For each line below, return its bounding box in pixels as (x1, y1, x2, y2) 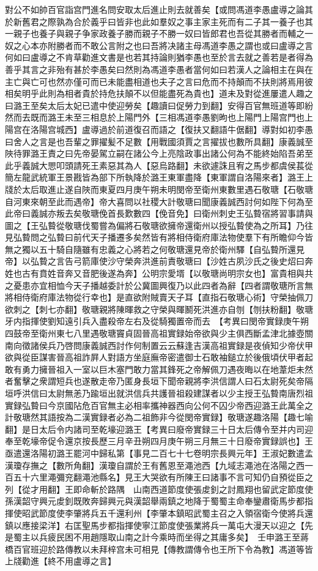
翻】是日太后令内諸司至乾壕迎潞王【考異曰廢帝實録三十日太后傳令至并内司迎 (5, 422, 313, 435)
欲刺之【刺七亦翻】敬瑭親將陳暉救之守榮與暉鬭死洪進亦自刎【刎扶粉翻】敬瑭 (5, 302, 313, 315)
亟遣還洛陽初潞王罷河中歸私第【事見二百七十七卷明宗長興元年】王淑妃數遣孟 (5, 446, 313, 459)
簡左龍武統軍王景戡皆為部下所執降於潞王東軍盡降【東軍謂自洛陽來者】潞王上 (5, 171, 313, 184)
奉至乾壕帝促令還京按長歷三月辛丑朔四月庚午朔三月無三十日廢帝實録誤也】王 (5, 435, 313, 447)
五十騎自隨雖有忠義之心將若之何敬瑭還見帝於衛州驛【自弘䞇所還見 (39, 242, 305, 255)
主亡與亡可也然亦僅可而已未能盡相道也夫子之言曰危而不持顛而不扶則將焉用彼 (5, 75, 313, 88)
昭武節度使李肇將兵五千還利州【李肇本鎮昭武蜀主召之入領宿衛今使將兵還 (21, 506, 313, 519)
